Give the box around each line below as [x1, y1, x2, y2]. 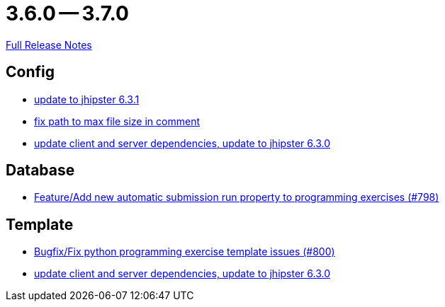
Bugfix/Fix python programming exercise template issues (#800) [34, 245, 335, 258]
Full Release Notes [6, 38, 92, 51]
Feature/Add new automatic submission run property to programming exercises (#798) [34, 191, 439, 204]
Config [6, 63, 55, 81]
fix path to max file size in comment [34, 115, 201, 127]
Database [6, 161, 75, 180]
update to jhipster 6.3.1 [34, 93, 140, 105]
